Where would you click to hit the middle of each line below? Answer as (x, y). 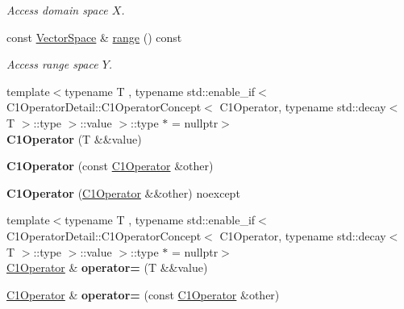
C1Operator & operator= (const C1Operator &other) (143, 294)
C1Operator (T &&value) (74, 138)
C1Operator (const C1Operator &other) (110, 166)
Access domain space (57, 10)
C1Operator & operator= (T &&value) (107, 267)
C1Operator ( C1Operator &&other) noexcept (123, 192)
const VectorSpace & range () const (94, 37)
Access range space (52, 64)
